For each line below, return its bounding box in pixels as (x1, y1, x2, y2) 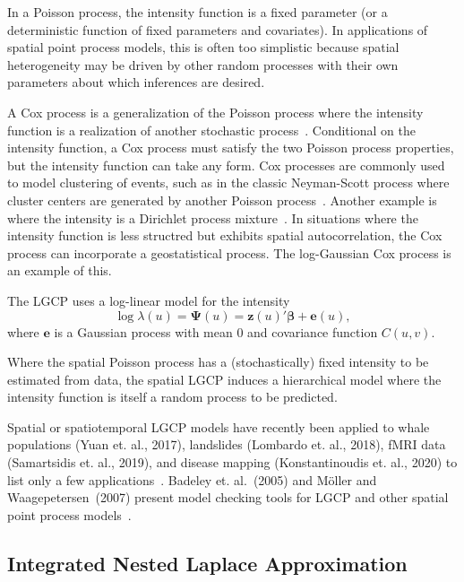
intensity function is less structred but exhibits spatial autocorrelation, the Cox (7, 226, 443, 245)
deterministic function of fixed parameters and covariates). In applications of (7, 20, 428, 39)
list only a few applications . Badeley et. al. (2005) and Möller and (7, 470, 377, 489)
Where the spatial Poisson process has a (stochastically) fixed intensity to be (7, 352, 429, 371)
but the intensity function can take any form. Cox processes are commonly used (7, 155, 445, 174)
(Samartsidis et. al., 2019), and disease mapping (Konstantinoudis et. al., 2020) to (7, 453, 458, 472)
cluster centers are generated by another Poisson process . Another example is (7, 190, 437, 209)
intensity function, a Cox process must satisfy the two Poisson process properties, (7, 138, 454, 157)
